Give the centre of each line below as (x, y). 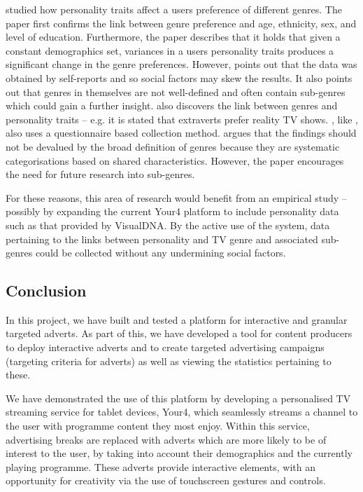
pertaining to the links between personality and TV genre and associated (162, 239)
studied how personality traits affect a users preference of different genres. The (174, 9)
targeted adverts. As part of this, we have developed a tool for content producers (179, 333)
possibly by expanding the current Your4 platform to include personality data (172, 211)
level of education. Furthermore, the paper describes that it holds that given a (173, 37)
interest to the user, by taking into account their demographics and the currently (179, 453)
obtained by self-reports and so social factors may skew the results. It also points (179, 77)
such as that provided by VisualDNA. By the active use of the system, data (168, 225)
